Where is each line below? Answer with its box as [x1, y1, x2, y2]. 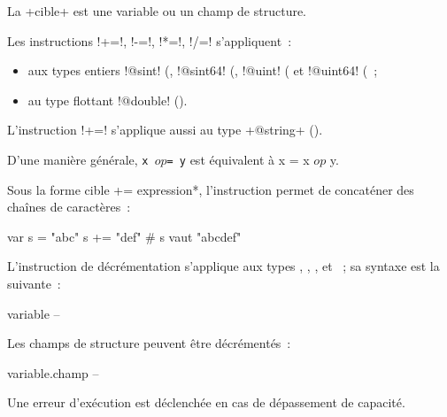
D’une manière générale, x [7, 150, 149, 168]
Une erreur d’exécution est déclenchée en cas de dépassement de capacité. [7, 393, 405, 412]
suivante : [7, 274, 61, 292]
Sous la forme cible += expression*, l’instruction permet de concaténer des [7, 180, 414, 198]
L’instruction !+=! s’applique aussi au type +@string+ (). [7, 120, 323, 139]
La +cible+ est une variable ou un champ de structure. [7, 2, 307, 19]
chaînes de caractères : [7, 197, 131, 216]
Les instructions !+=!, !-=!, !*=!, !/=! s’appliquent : [7, 31, 292, 50]
